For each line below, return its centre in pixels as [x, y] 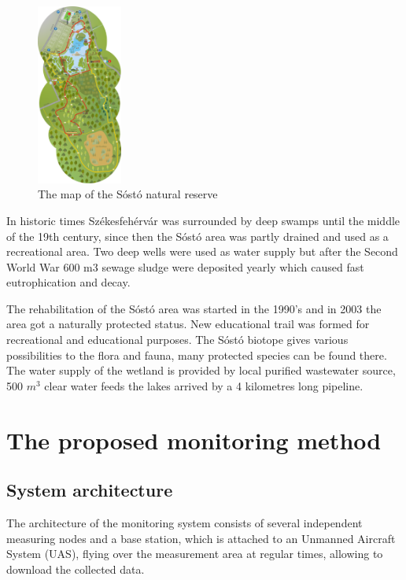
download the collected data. [76, 569]
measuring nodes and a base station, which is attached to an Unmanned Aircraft [201, 538]
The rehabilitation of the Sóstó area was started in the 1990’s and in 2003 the [194, 308]
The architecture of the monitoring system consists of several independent [185, 523]
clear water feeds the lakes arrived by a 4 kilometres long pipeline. [204, 385]
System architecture [90, 490]
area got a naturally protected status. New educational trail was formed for [188, 324]
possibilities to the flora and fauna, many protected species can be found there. [197, 355]
